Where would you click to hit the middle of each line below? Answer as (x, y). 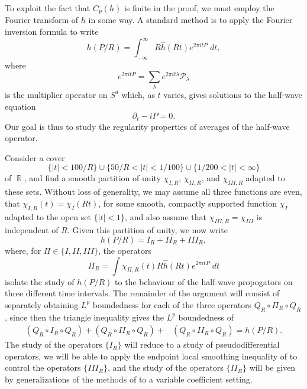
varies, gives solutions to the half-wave (233, 94)
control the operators (43, 367)
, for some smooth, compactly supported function (188, 203)
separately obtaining (42, 304)
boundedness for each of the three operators (172, 304)
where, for (23, 250)
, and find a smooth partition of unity (92, 178)
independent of (32, 230)
